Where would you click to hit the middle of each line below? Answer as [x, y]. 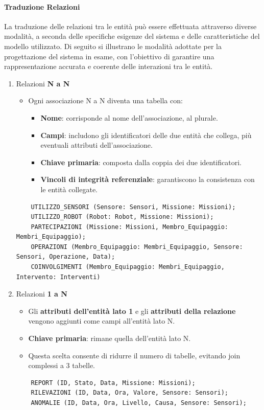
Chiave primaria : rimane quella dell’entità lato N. [110, 338]
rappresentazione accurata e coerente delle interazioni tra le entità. [109, 66]
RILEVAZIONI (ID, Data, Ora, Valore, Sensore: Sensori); [130, 393]
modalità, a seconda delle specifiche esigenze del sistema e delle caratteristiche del [132, 36]
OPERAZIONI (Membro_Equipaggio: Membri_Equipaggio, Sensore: [137, 247]
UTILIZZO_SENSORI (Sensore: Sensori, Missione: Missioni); [133, 207]
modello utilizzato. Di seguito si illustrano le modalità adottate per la [113, 46]
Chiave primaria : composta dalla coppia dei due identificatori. [141, 162]
